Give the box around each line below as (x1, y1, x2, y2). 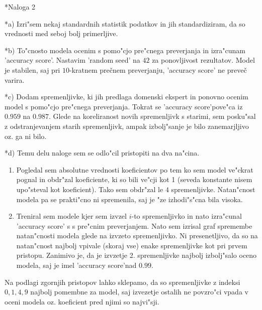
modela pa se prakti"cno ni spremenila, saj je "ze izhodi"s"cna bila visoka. (16, 194, 243, 204)
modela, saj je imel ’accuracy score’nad (16, 260, 137, 270)
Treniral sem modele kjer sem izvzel (16, 211, 127, 221)
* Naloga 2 (5, 2, 36, 12)
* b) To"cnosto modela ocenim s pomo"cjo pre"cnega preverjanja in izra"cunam (5, 45, 245, 55)
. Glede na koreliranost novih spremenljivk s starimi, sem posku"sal (48, 111, 256, 121)
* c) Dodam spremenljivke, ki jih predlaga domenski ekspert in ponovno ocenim (5, 91, 248, 102)
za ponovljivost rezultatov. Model (152, 55, 255, 65)
